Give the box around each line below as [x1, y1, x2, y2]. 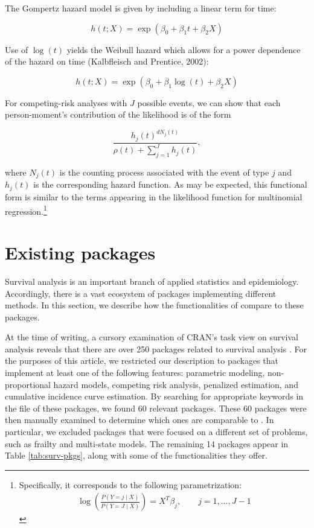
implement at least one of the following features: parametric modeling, [5, 366, 265, 379]
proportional [5, 378, 51, 390]
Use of [5, 43, 28, 56]
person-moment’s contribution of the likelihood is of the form [5, 108, 231, 121]
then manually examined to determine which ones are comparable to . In [5, 413, 274, 426]
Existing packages [5, 240, 156, 264]
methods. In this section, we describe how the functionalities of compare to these [5, 299, 304, 311]
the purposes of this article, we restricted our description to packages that [5, 354, 278, 367]
